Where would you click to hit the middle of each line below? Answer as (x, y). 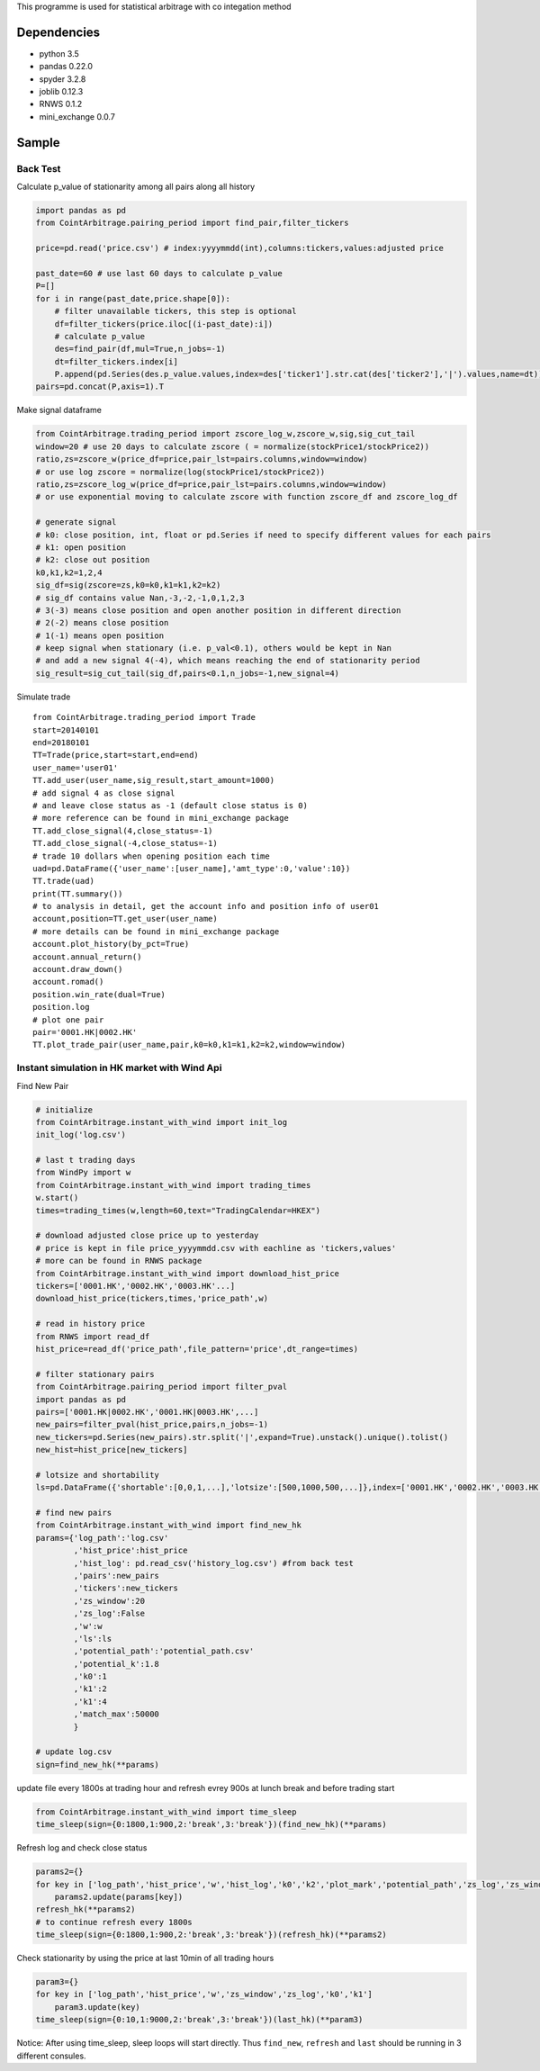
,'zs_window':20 (109, 1601)
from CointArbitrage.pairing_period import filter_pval (162, 1387)
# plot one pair (68, 1020)
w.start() (57, 1198)
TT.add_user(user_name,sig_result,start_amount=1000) (153, 780)
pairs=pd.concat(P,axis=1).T (100, 387)
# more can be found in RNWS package (119, 1261)
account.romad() (68, 982)
